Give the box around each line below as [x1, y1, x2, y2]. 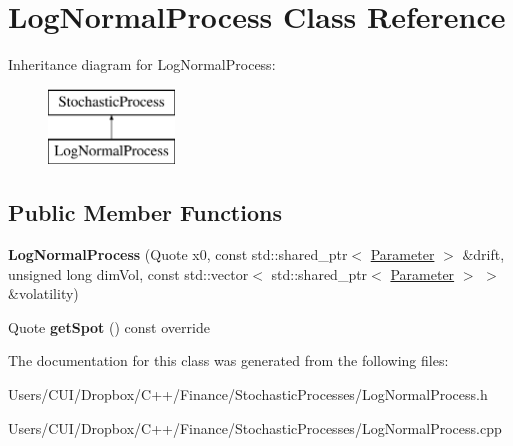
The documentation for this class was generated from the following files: [8, 350, 449, 371]
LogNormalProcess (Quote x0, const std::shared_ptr [8, 244, 348, 265]
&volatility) [8, 283, 79, 304]
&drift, [462, 244, 505, 265]
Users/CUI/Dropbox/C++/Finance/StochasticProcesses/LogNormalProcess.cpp [8, 417, 502, 438]
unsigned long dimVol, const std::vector [8, 263, 249, 284]
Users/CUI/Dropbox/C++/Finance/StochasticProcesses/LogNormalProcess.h [8, 384, 488, 405]
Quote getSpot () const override [8, 316, 210, 337]
